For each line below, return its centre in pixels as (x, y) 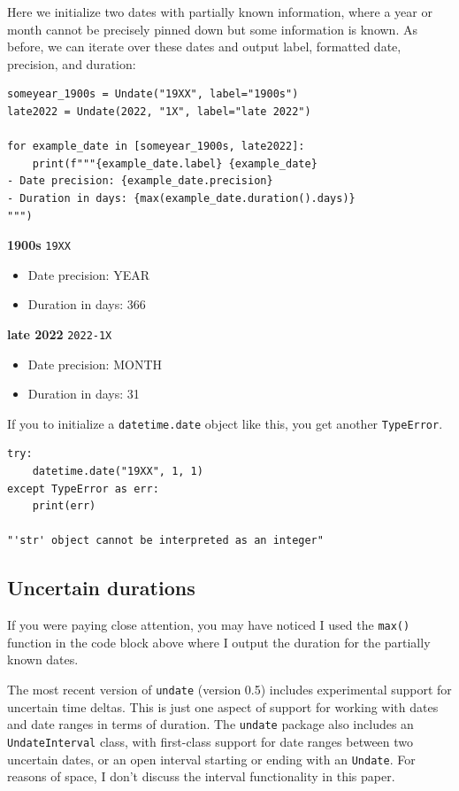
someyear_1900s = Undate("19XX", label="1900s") (153, 94)
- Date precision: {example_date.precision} (140, 181)
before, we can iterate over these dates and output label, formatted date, (204, 47)
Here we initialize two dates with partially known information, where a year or (220, 12)
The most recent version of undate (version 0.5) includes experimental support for (229, 690)
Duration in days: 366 (87, 304)
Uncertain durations (101, 588)
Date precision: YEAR (88, 274)
